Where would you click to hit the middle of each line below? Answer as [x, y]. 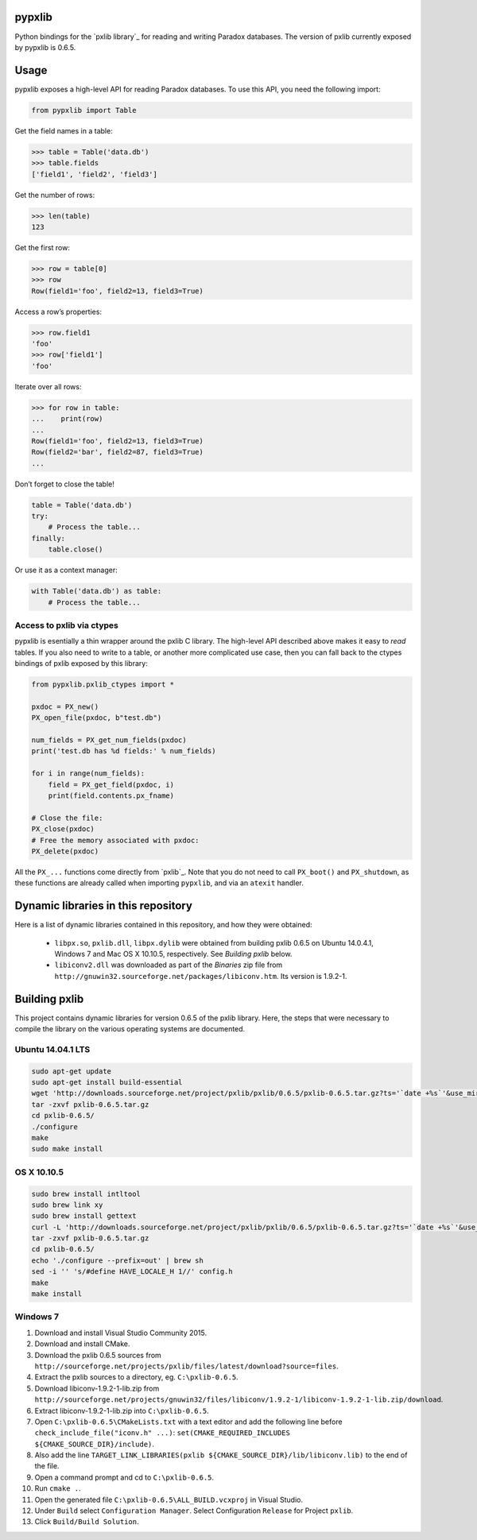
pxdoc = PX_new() [65, 706]
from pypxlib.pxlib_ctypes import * [103, 685]
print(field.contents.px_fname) [111, 796]
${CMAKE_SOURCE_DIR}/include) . [95, 1444]
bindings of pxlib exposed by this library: [81, 664]
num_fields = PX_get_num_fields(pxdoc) [109, 740]
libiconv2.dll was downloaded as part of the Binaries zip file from [169, 965]
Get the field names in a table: [64, 130]
